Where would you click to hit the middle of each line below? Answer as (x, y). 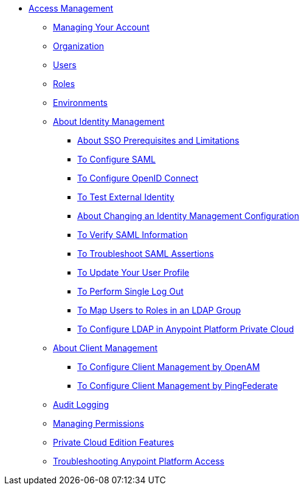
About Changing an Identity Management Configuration (188, 216)
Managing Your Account (101, 27)
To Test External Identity (126, 197)
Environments (80, 103)
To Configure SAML (116, 159)
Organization (79, 46)
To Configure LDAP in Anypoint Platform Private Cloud (186, 329)
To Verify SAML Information (133, 235)
